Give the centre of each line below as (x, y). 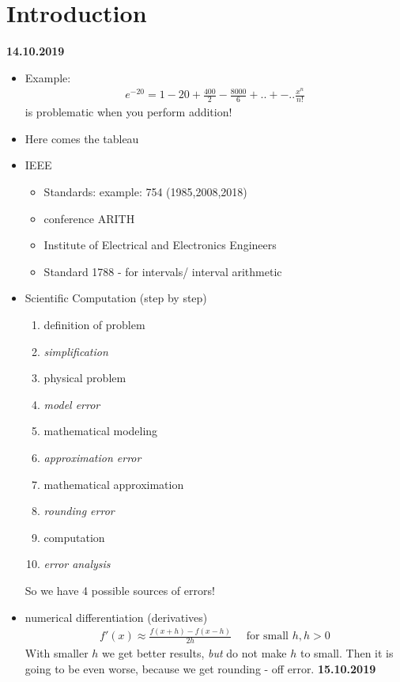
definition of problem (94, 324)
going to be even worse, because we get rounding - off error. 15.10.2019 (200, 668)
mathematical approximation (114, 484)
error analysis (77, 564)
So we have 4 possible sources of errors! (120, 590)
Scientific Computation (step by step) (116, 298)
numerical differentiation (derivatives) (116, 617)
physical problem (85, 378)
